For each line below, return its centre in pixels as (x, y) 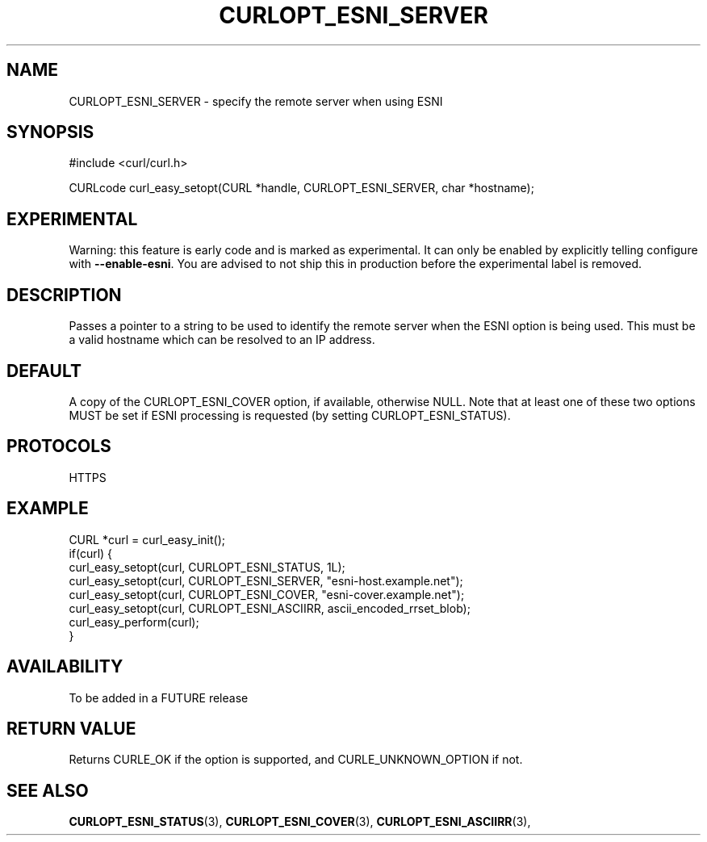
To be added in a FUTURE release (159, 697)
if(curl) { (91, 553)
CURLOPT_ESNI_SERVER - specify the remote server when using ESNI (256, 101)
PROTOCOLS (59, 446)
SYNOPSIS (50, 132)
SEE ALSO (48, 790)
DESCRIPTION (64, 295)
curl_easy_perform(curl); (134, 622)
